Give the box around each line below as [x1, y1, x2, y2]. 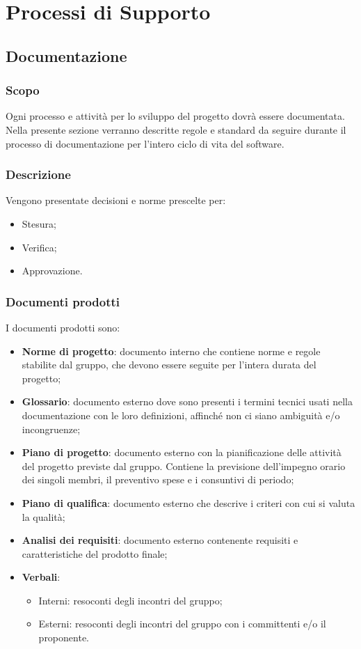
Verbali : [22, 570, 61, 584]
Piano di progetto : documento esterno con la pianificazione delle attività [22, 445, 342, 460]
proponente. [38, 630, 89, 645]
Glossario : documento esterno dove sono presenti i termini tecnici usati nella [22, 394, 353, 409]
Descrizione [6, 166, 71, 183]
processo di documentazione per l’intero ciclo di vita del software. [6, 136, 284, 150]
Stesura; [22, 216, 56, 230]
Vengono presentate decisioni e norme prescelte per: [6, 193, 226, 208]
